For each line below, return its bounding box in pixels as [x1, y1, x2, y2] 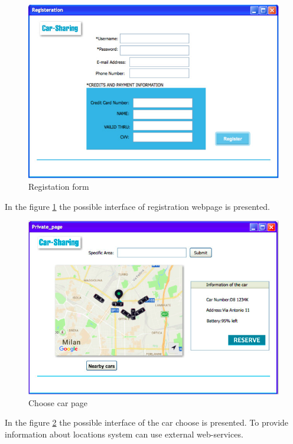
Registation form [28, 180, 89, 193]
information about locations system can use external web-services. [5, 427, 243, 440]
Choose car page [28, 396, 88, 409]
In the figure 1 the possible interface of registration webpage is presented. [5, 200, 270, 212]
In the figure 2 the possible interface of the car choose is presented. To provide [5, 416, 289, 429]
